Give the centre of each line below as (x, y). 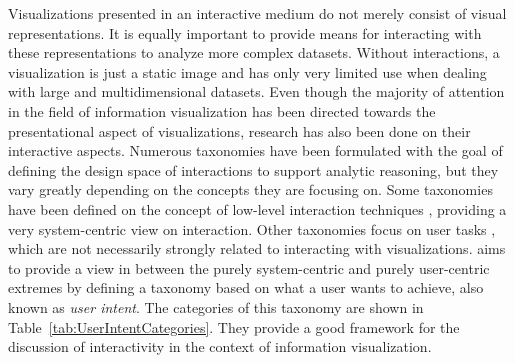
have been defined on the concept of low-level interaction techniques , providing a (257, 208)
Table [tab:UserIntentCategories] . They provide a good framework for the (234, 326)
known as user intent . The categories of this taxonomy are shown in (216, 306)
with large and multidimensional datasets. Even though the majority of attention (256, 91)
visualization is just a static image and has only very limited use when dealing (247, 71)
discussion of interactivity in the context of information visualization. (220, 346)
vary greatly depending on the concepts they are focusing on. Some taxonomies (250, 189)
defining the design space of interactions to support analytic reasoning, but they (253, 169)
